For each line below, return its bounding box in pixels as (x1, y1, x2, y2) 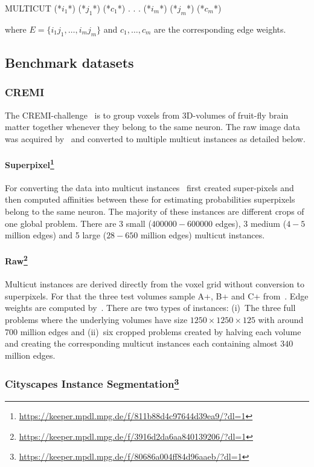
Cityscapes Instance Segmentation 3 (5, 375, 179, 391)
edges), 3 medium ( (215, 217, 287, 229)
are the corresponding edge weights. (154, 22, 286, 35)
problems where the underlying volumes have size (5, 313, 188, 326)
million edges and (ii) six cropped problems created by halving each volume (20, 325, 301, 338)
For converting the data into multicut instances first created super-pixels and (5, 181, 294, 194)
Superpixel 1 (5, 156, 54, 171)
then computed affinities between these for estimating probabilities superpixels (5, 193, 295, 206)
